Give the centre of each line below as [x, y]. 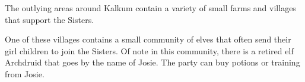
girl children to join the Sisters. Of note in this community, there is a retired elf [149, 50]
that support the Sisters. [50, 19]
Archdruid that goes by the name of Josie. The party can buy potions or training [152, 62]
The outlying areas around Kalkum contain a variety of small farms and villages [150, 8]
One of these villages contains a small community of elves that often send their [148, 39]
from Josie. [25, 73]
